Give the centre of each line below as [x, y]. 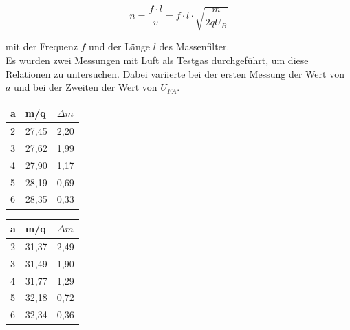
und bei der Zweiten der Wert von [86, 87]
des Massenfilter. [194, 46]
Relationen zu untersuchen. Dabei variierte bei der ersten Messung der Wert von [175, 73]
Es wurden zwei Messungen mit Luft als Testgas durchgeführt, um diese [157, 59]
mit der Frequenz [42, 46]
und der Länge [120, 46]
